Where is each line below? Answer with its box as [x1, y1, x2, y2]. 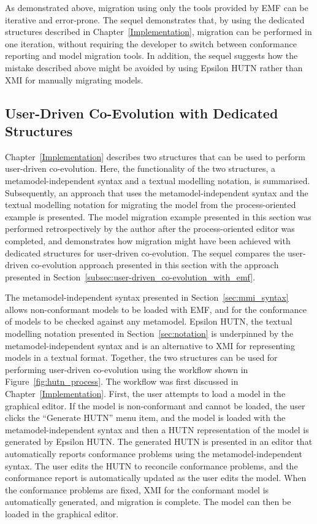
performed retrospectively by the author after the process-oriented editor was [5, 222, 295, 235]
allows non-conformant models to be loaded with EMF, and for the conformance [5, 302, 307, 315]
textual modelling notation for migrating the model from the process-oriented [5, 198, 296, 211]
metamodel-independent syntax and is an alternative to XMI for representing [5, 339, 295, 352]
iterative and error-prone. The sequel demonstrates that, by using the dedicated [5, 13, 305, 26]
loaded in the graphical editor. [5, 507, 119, 520]
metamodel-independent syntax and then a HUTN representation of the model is [5, 423, 309, 436]
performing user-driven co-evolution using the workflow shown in [5, 363, 248, 376]
